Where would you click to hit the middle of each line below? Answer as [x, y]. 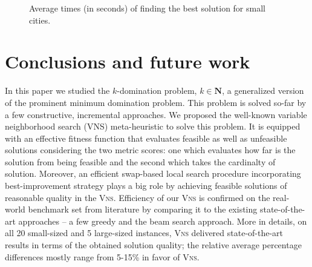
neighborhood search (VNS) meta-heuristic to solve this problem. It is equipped [153, 126]
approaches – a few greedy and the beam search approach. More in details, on [163, 221]
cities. [40, 20]
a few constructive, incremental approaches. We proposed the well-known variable [156, 114]
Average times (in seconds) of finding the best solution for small [147, 8]
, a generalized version [263, 91]
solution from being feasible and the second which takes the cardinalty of [140, 161]
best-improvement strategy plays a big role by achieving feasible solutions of [146, 186]
